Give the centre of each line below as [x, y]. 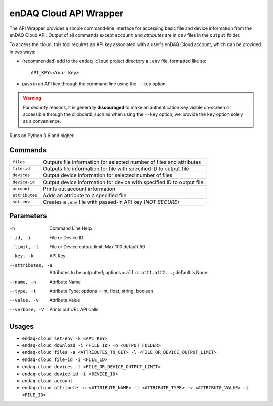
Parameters [28, 216]
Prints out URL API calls [74, 309]
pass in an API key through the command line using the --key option [94, 84]
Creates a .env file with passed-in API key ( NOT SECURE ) [111, 202]
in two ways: [22, 52]
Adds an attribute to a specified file [85, 195]
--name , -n [23, 282]
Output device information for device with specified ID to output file [123, 182]
